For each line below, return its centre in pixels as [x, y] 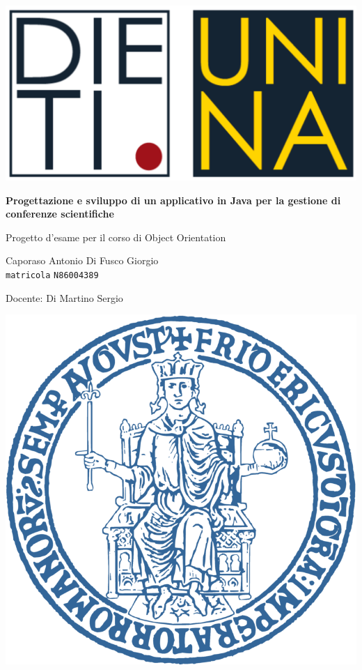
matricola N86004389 [52, 275]
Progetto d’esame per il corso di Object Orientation [116, 237]
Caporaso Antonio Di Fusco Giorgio [82, 260]
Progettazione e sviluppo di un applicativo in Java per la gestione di [173, 200]
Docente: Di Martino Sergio [64, 297]
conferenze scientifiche [60, 214]
